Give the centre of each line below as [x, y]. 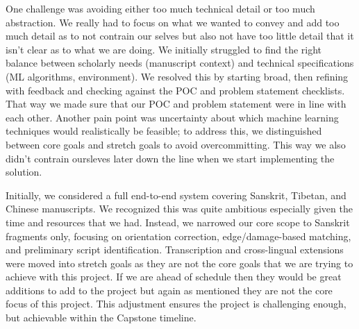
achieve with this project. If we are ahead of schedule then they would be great [174, 277]
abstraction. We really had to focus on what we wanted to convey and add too [173, 22]
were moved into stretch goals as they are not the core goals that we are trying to [179, 263]
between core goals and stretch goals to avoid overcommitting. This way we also [176, 144]
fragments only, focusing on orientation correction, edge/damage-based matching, [178, 236]
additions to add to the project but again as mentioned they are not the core [169, 290]
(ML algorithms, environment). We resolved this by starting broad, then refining [177, 76]
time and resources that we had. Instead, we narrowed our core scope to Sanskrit [178, 222]
